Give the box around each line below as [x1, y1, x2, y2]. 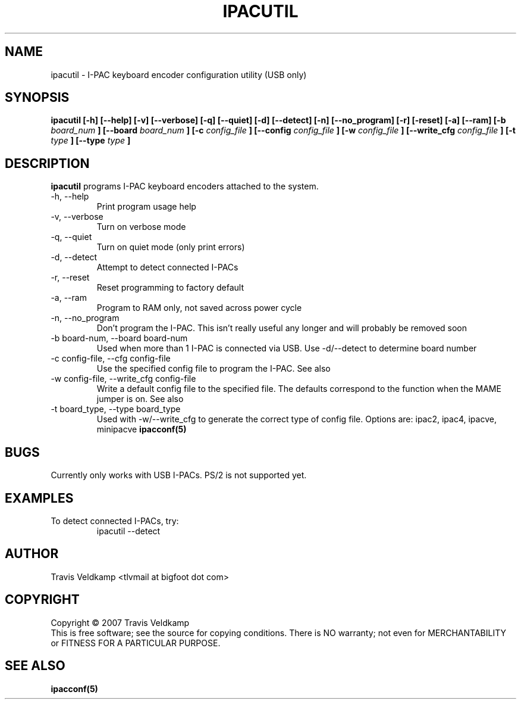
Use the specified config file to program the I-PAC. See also [96, 363, 331, 374]
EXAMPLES [5, 490, 74, 506]
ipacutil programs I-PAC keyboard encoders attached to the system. [51, 181, 319, 192]
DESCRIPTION [5, 155, 90, 171]
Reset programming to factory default [96, 282, 244, 293]
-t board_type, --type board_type [51, 404, 181, 415]
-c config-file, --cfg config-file [51, 353, 171, 364]
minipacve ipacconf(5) [96, 424, 187, 435]
